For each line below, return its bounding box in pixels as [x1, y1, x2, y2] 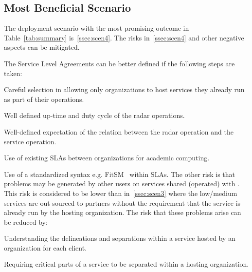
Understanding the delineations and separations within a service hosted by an [4, 233, 235, 243]
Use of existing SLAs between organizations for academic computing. [4, 153, 210, 163]
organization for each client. [4, 242, 87, 253]
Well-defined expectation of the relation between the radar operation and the [4, 126, 234, 136]
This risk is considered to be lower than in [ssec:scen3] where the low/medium [4, 188, 237, 198]
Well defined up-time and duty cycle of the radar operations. [4, 110, 185, 120]
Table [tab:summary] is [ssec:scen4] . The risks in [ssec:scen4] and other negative [4, 32, 244, 42]
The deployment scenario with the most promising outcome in [4, 23, 189, 33]
